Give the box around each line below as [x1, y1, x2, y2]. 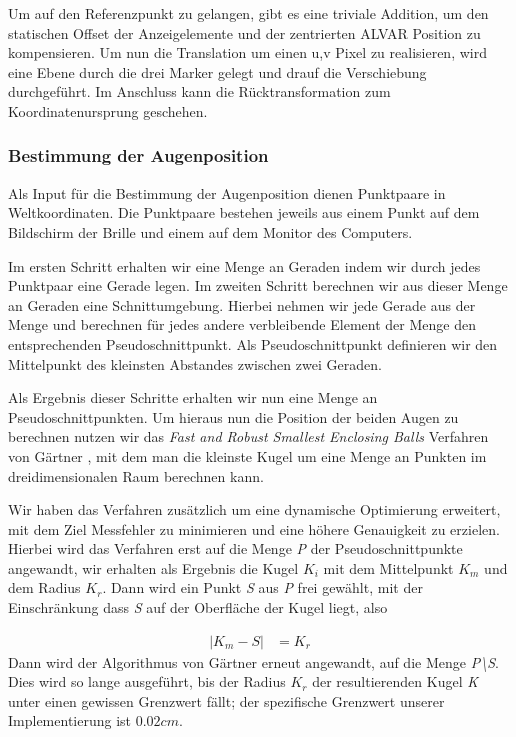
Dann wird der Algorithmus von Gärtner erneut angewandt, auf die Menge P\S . [8, 651, 499, 672]
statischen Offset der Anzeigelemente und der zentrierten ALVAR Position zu [8, 22, 481, 43]
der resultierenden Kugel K [312, 671, 478, 692]
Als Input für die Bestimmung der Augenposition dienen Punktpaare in [8, 182, 446, 203]
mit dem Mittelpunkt [323, 557, 454, 578]
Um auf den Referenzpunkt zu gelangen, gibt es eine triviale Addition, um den [8, 3, 489, 23]
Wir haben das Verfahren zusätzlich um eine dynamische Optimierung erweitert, [8, 499, 501, 520]
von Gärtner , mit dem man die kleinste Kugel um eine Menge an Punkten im [8, 445, 487, 466]
